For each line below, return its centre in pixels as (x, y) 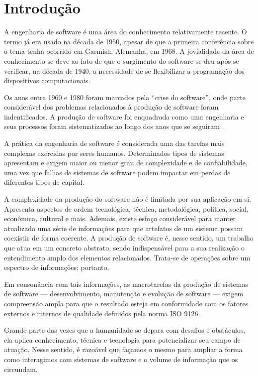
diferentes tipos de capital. (44, 182)
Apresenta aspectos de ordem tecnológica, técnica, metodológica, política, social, (126, 208)
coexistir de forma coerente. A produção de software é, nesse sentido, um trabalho (129, 238)
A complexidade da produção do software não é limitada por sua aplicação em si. (128, 199)
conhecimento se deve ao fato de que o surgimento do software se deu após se (122, 61)
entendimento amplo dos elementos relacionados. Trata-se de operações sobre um (127, 257)
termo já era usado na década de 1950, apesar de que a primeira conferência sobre (129, 41)
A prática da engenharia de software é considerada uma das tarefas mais (114, 143)
